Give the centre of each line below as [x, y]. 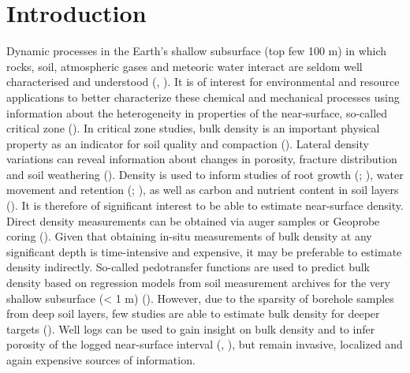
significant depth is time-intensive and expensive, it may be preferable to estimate [204, 251]
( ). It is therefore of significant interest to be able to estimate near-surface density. [205, 205]
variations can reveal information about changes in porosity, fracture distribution [202, 159]
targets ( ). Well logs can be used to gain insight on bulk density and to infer [191, 328]
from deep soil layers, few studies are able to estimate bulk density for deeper [193, 313]
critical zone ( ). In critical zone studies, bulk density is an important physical [193, 128]
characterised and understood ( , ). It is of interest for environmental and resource [203, 82]
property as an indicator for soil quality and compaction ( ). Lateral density [188, 143]
